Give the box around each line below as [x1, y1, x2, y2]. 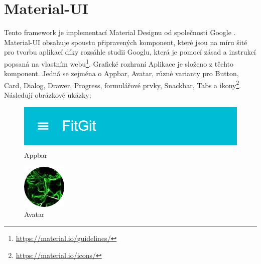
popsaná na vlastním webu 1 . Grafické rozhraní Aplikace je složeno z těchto [4, 57, 234, 69]
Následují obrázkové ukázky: [4, 90, 91, 100]
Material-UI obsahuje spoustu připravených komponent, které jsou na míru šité [4, 37, 247, 47]
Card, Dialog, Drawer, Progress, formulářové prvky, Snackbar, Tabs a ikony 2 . [4, 78, 241, 90]
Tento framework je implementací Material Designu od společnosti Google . [4, 27, 236, 38]
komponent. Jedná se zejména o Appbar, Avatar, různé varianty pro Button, [4, 68, 239, 79]
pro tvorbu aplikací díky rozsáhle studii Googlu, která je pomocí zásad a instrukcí [4, 47, 256, 57]
